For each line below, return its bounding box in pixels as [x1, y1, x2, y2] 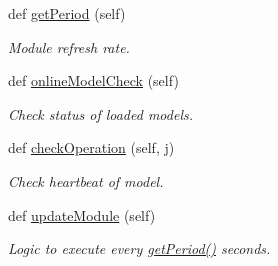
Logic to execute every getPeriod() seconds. [8, 238, 271, 259]
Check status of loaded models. [8, 103, 194, 124]
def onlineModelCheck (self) [8, 70, 179, 91]
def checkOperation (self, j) [8, 137, 175, 158]
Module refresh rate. [8, 36, 130, 57]
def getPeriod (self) [8, 3, 126, 23]
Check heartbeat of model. [8, 170, 164, 191]
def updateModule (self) [8, 204, 156, 225]
